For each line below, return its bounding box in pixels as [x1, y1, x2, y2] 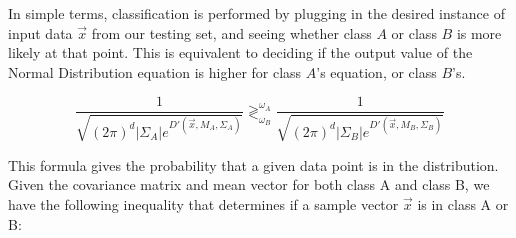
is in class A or [417, 194, 509, 215]
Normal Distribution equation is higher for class [8, 61, 302, 82]
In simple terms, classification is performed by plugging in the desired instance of [8, 3, 505, 23]
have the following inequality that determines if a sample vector [8, 194, 399, 215]
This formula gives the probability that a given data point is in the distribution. [8, 154, 499, 175]
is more [456, 22, 502, 43]
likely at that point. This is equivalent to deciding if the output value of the [8, 42, 473, 63]
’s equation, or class [316, 61, 437, 82]
